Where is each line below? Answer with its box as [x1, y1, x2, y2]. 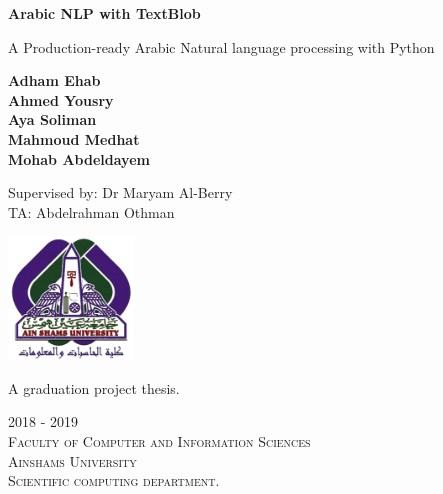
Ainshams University [8, 450, 137, 471]
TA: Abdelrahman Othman [8, 201, 175, 222]
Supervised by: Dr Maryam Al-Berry [8, 182, 233, 203]
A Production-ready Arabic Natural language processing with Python [8, 36, 435, 57]
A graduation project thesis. [8, 377, 180, 398]
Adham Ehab [8, 70, 101, 91]
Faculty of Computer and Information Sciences [8, 431, 311, 452]
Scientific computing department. [8, 470, 220, 491]
